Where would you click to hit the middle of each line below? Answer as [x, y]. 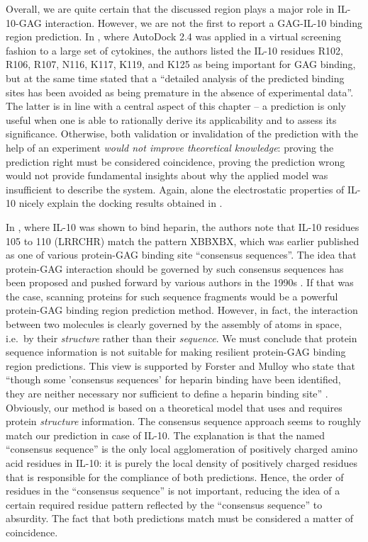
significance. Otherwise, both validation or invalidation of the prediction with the [182, 134]
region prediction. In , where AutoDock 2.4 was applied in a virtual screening [174, 36]
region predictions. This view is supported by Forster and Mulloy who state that [180, 365]
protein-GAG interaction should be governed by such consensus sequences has [175, 268]
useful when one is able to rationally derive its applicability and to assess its [171, 119]
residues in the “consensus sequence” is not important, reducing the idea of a [173, 491]
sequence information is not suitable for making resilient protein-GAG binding [176, 352]
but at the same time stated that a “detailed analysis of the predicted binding [175, 78]
